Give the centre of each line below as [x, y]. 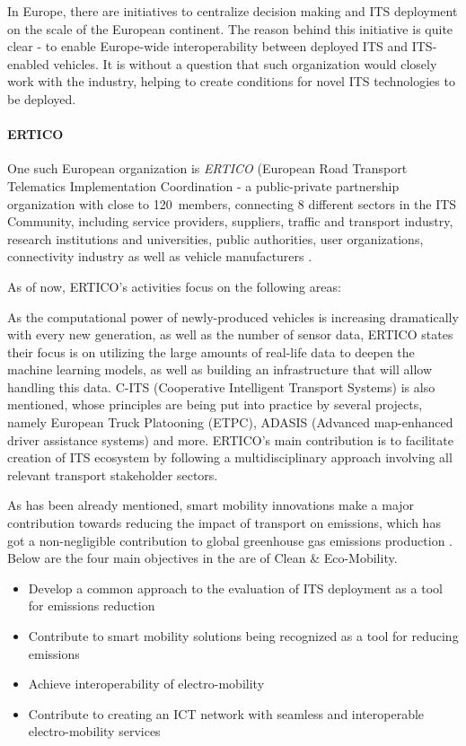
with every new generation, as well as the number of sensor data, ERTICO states [230, 334]
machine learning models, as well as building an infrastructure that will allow [220, 369]
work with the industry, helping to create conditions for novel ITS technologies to [231, 81]
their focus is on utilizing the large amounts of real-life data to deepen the [211, 351]
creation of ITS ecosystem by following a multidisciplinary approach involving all [230, 457]
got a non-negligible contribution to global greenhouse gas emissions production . [230, 540]
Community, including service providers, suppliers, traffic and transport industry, [230, 221]
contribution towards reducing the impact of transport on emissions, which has [224, 523]
